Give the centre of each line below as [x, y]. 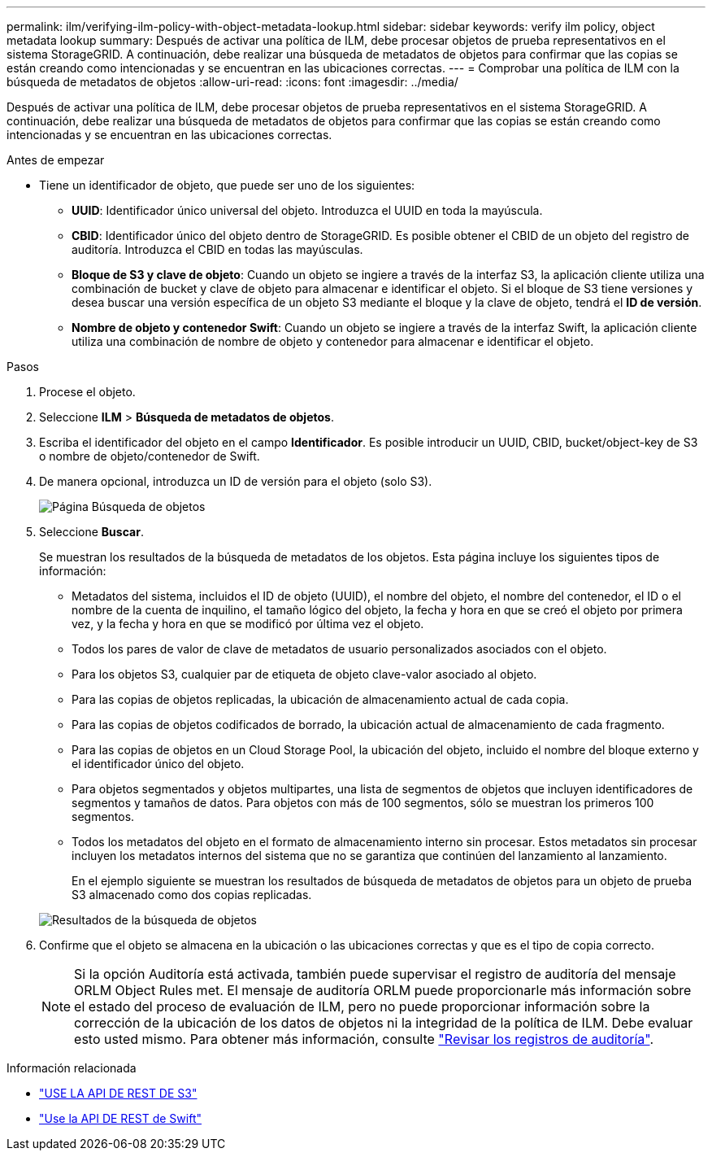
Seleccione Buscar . [91, 532]
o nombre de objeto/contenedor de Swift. [150, 456]
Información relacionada [72, 1068]
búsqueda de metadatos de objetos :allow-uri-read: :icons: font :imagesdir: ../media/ [232, 82]
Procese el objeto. [87, 392]
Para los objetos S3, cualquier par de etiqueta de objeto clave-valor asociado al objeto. [304, 674]
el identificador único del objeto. [158, 764]
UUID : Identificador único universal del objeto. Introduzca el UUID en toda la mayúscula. [307, 210]
